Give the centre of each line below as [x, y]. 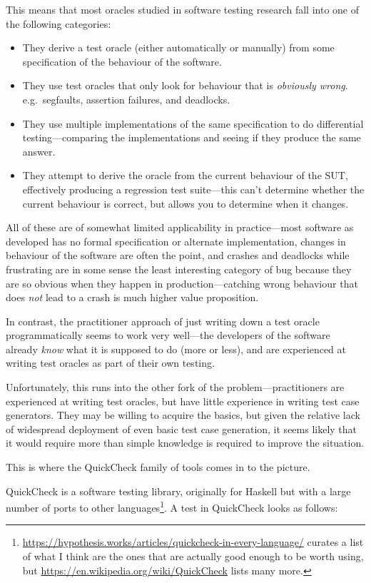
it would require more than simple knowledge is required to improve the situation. [185, 443]
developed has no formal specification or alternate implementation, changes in [176, 241]
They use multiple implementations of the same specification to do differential [193, 123]
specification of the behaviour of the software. [122, 61]
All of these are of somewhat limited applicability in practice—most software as [180, 227]
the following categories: [59, 23]
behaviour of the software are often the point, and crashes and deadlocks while [178, 255]
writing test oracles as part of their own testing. [110, 363]
